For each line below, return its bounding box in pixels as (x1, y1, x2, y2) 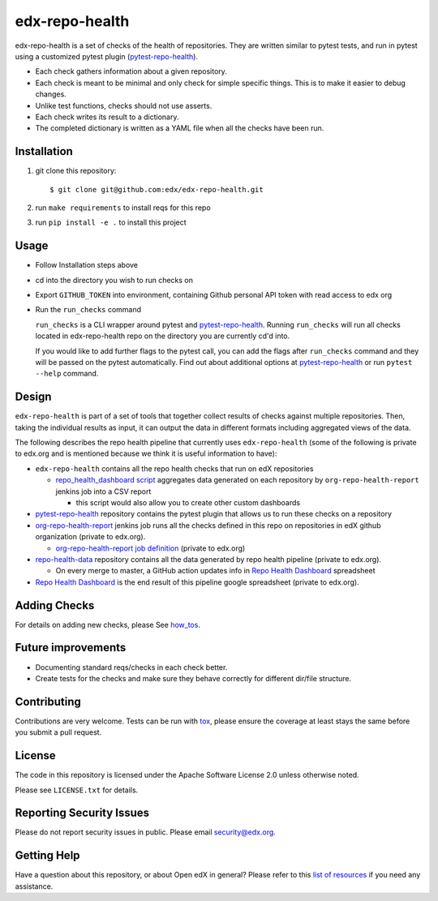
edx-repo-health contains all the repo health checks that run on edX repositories (35, 463, 314, 474)
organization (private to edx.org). (35, 532, 146, 542)
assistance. (15, 881, 54, 891)
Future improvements (15, 641, 127, 654)
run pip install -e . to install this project (35, 217, 187, 227)
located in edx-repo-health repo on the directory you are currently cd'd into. (35, 331, 290, 341)
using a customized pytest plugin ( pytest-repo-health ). (15, 51, 199, 61)
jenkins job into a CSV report (55, 487, 152, 496)
